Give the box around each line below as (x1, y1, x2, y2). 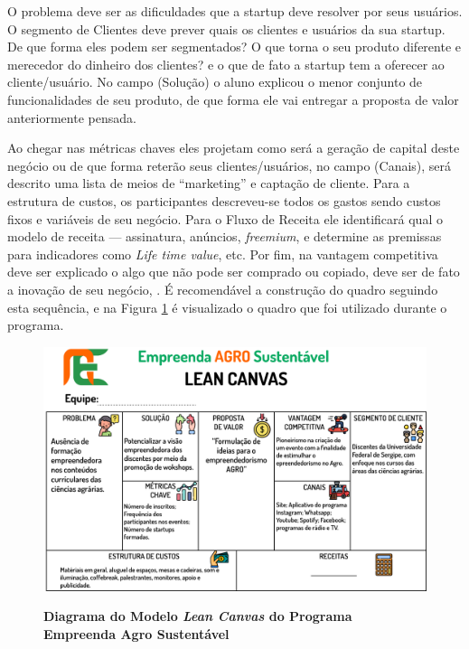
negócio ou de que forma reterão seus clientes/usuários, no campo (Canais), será (7, 155, 452, 174)
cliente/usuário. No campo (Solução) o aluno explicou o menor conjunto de (7, 72, 423, 91)
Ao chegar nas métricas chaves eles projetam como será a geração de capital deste (7, 138, 460, 157)
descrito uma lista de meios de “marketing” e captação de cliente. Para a (7, 174, 410, 193)
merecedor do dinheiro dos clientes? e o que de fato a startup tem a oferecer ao (7, 54, 445, 73)
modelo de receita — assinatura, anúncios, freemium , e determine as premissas (7, 227, 442, 246)
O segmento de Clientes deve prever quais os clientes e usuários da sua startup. (7, 19, 446, 38)
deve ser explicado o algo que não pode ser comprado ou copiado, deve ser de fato (7, 262, 460, 281)
